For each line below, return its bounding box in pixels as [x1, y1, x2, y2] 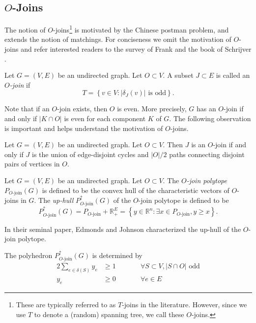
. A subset [163, 70, 194, 80]
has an [196, 103, 216, 114]
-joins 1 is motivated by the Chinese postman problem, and [53, 23, 229, 34]
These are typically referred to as [16, 299, 116, 310]
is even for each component [64, 113, 146, 124]
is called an [216, 70, 250, 80]
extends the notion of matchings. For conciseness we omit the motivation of [4, 34, 231, 44]
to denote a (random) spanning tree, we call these [34, 309, 184, 319]
